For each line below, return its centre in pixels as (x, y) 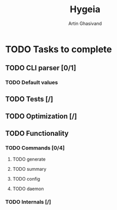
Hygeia (85, 9)
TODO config (26, 178)
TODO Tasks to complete (59, 49)
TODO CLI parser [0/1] (41, 68)
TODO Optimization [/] (41, 116)
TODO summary (29, 169)
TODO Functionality (37, 133)
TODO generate (29, 159)
